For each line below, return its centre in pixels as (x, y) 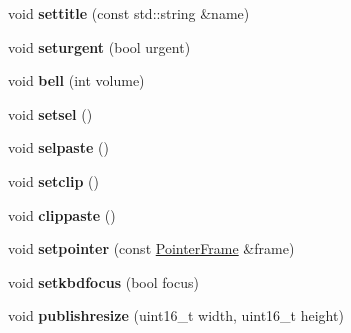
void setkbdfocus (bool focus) (103, 281)
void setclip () (53, 180)
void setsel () (50, 113)
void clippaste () (62, 214)
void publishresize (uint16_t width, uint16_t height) (176, 315)
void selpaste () (58, 147)
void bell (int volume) (76, 80)
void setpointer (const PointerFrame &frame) (151, 248)
